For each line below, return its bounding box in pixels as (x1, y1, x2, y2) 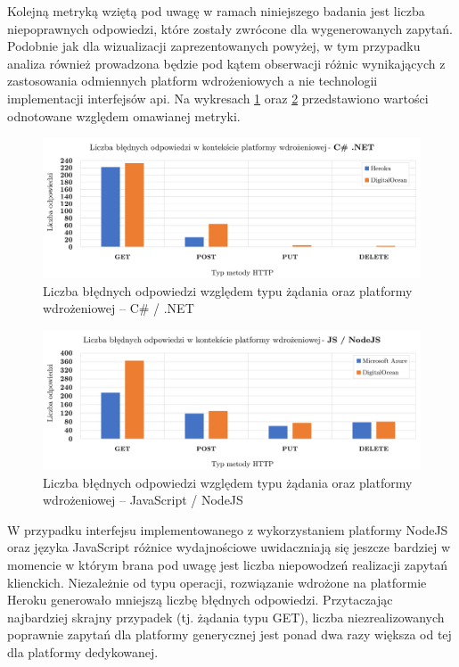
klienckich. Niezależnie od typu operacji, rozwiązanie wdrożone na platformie (7, 572, 427, 591)
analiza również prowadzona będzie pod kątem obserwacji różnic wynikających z (7, 54, 446, 72)
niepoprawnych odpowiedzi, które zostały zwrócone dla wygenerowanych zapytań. (7, 19, 453, 37)
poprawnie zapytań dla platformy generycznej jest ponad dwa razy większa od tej (7, 625, 452, 644)
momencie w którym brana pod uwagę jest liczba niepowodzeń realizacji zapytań (7, 556, 448, 573)
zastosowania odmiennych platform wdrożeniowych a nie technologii (7, 71, 378, 90)
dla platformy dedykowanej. (7, 642, 159, 661)
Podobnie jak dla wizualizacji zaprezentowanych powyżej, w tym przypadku (7, 37, 421, 55)
